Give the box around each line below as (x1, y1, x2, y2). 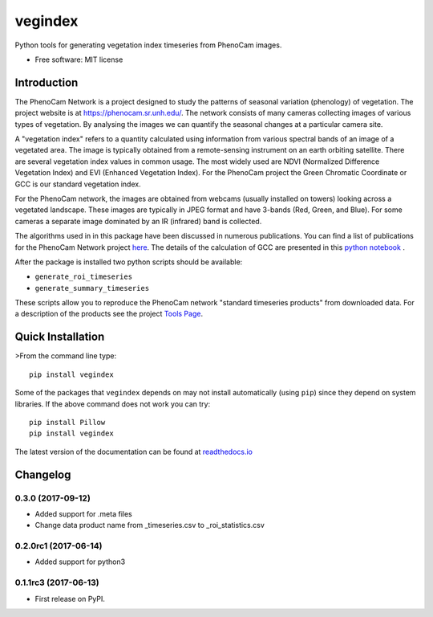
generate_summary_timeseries (34, 284, 150, 292)
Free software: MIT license (34, 55, 123, 64)
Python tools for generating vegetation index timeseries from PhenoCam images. (14, 40, 282, 50)
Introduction (14, 76, 79, 89)
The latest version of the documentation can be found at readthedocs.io (14, 447, 253, 456)
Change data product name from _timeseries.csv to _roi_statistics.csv (34, 521, 265, 530)
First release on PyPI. (34, 594, 106, 603)
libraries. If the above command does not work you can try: (14, 398, 211, 409)
